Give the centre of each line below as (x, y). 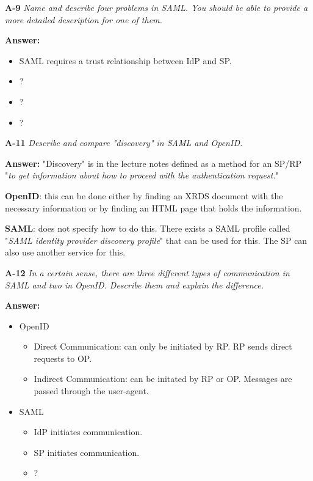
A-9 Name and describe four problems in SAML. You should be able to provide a (156, 7)
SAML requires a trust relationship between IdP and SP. (125, 60)
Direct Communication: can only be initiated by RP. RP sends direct (163, 346)
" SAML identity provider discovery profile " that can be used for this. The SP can (156, 240)
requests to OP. (63, 358)
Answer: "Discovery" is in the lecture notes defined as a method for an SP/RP (153, 163)
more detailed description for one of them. (84, 19)
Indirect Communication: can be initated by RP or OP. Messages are (163, 379)
